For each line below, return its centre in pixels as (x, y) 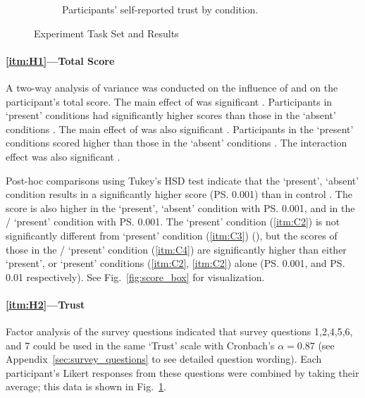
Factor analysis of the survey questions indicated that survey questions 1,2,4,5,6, (179, 331)
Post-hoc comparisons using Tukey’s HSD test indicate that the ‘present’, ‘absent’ (182, 180)
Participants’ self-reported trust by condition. (160, 9)
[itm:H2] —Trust (45, 304)
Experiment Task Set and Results (106, 33)
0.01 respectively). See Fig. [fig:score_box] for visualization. (135, 276)
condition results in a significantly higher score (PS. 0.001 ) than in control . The (179, 194)
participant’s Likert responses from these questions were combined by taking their (182, 372)
